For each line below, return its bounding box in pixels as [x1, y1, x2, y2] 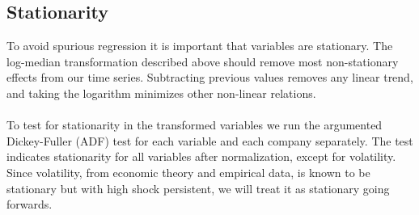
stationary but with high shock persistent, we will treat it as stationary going [6, 179, 390, 196]
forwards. [6, 196, 53, 213]
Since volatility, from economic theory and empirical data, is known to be [6, 163, 370, 180]
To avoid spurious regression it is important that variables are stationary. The [6, 37, 393, 54]
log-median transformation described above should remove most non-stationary [6, 53, 399, 70]
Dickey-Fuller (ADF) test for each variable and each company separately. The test [6, 132, 413, 149]
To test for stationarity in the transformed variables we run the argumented [6, 116, 383, 133]
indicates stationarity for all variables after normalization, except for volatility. [6, 148, 396, 165]
